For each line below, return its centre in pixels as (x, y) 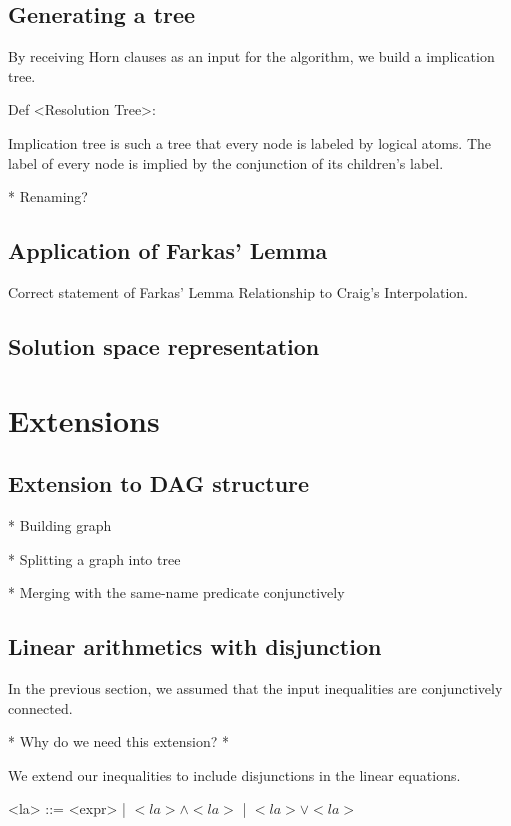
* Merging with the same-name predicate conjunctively (176, 592)
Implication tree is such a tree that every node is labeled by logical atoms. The (249, 142)
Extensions (84, 419)
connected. (40, 707)
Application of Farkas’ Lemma (168, 250)
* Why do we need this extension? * (119, 741)
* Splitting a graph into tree (94, 558)
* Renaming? (48, 196)
